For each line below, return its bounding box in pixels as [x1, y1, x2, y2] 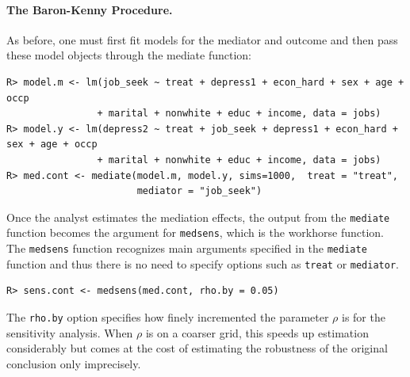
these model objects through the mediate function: [6, 47, 251, 63]
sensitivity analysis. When [6, 324, 133, 341]
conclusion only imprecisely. [6, 355, 141, 371]
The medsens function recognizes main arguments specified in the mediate [6, 240, 367, 257]
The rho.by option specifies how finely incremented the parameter [6, 308, 329, 325]
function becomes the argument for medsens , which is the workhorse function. [6, 224, 384, 241]
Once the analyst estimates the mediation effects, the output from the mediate [6, 208, 390, 225]
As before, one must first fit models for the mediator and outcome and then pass [6, 31, 398, 48]
